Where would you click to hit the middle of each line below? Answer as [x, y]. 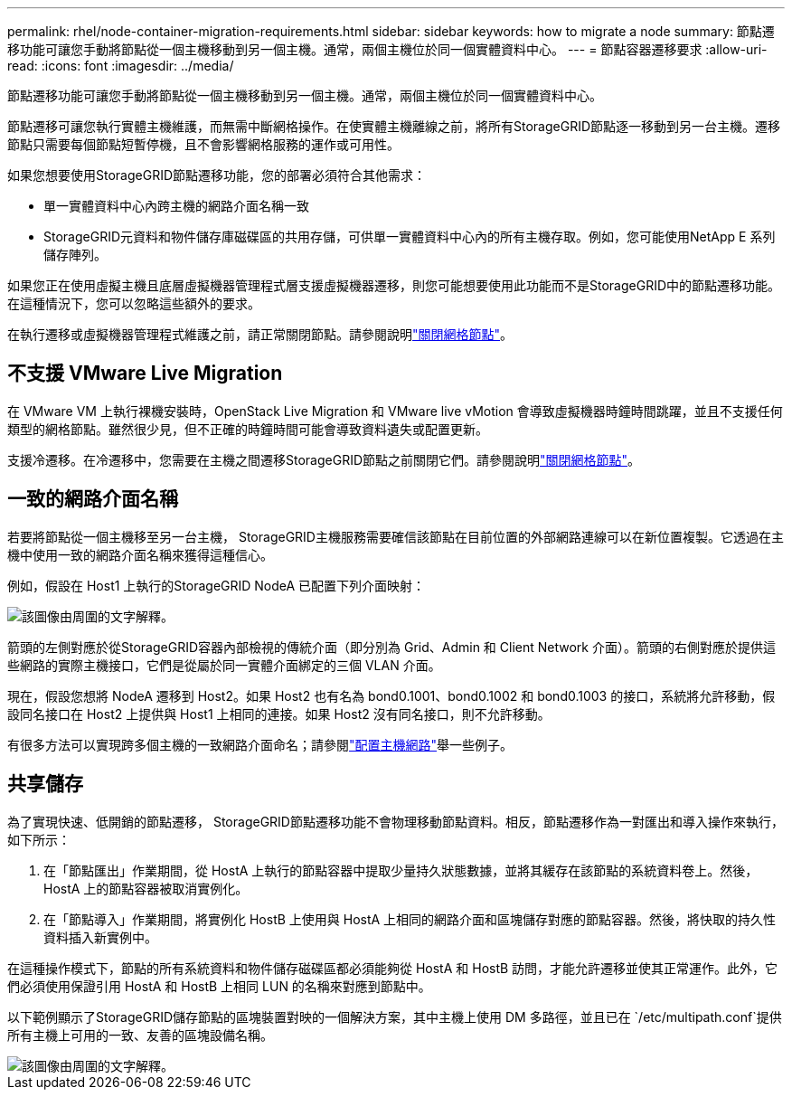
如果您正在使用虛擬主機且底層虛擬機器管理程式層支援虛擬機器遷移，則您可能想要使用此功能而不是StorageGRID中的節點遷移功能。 [394, 285]
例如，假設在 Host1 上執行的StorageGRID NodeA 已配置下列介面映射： [217, 585]
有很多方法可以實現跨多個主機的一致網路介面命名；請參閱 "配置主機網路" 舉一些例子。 [260, 744]
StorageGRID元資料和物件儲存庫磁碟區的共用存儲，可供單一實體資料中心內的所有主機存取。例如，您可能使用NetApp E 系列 [410, 236]
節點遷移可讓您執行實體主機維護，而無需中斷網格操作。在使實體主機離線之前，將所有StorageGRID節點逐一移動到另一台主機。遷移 [394, 126]
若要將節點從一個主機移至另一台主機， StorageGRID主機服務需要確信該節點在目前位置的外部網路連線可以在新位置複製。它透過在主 [396, 536]
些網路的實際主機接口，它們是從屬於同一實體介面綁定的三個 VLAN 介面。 [224, 665]
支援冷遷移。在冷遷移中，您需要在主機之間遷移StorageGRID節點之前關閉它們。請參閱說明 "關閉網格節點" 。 [324, 459]
